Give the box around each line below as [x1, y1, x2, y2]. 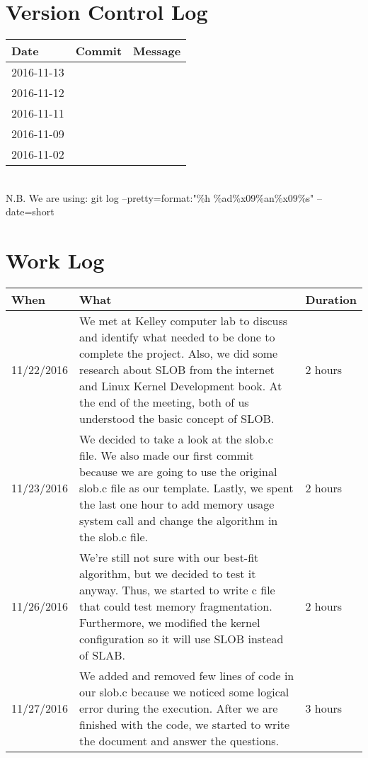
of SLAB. [79, 647, 125, 664]
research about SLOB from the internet [79, 361, 275, 378]
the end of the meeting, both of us [79, 394, 249, 411]
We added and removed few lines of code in [79, 667, 294, 684]
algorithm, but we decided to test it [79, 565, 256, 582]
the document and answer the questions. [79, 732, 280, 749]
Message [133, 43, 181, 60]
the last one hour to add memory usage [79, 496, 275, 513]
